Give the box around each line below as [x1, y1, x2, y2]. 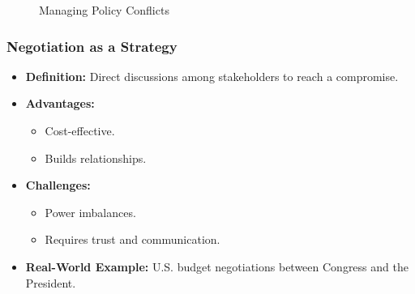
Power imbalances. [45, 203, 136, 220]
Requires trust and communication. [45, 231, 220, 248]
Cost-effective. [45, 122, 115, 138]
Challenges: [25, 177, 91, 194]
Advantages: [25, 95, 95, 112]
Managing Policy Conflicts [39, 2, 169, 18]
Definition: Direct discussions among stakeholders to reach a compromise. [25, 67, 399, 84]
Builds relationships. [45, 149, 147, 166]
